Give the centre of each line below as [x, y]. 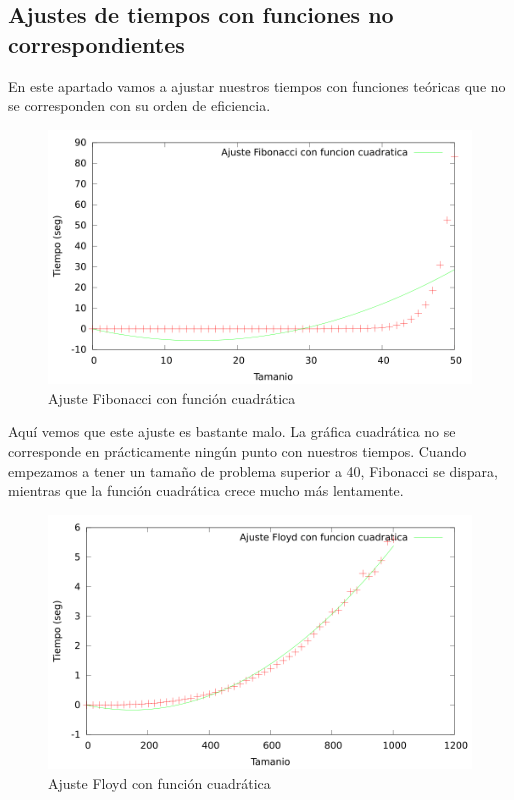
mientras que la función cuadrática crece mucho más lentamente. [206, 490]
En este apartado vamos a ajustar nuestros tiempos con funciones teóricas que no [257, 85]
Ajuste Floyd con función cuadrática [159, 782]
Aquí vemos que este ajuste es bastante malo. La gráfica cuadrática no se [232, 431]
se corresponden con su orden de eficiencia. [139, 105]
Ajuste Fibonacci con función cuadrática [172, 397]
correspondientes [96, 43]
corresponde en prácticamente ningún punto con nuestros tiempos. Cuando [237, 450]
